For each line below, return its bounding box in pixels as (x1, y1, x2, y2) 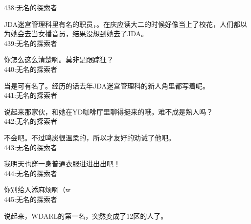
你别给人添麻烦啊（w (4, 184, 71, 195)
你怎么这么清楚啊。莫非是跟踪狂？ (4, 54, 114, 65)
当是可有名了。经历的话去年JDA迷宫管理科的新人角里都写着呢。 (4, 80, 209, 90)
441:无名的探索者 (4, 90, 57, 100)
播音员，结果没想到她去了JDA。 (45, 28, 148, 39)
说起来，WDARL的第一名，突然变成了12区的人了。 (4, 210, 168, 221)
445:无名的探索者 (4, 194, 57, 204)
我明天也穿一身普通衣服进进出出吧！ (4, 158, 120, 169)
